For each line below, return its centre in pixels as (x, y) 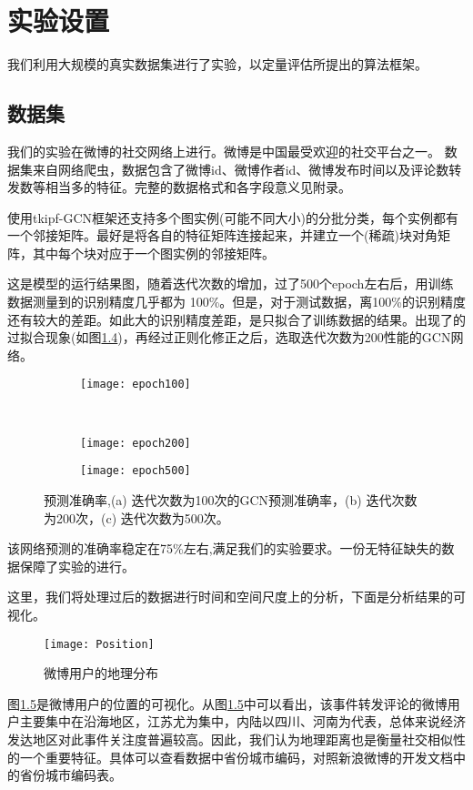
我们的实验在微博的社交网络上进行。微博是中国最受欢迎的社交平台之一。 (224, 151)
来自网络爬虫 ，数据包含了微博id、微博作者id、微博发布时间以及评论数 (241, 169)
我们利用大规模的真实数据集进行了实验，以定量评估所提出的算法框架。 (217, 64)
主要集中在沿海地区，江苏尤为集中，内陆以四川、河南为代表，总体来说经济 (242, 721)
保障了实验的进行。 (77, 566)
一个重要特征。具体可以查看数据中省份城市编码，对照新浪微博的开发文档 (236, 757)
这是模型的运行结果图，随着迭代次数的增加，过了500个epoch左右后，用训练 (231, 284)
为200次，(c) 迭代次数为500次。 (136, 517)
